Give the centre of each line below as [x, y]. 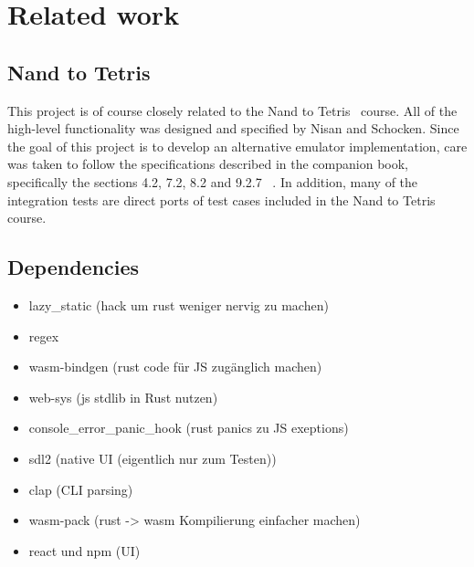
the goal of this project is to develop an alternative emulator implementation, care [237, 146]
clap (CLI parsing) [81, 489]
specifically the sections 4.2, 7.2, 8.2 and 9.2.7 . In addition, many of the [213, 181]
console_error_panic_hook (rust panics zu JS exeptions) [189, 428]
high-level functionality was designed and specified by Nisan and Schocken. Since [233, 128]
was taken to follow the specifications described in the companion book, [208, 164]
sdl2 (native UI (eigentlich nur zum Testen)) [153, 458]
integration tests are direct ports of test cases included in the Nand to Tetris [221, 199]
